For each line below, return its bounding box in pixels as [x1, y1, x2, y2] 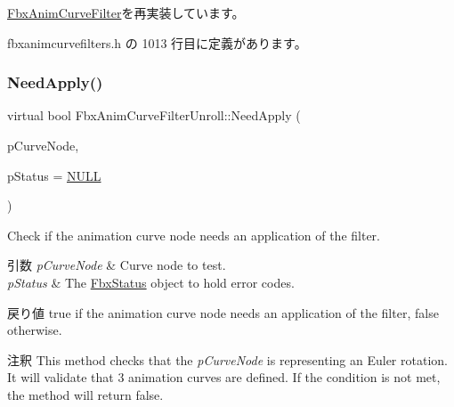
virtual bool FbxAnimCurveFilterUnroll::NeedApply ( [7, 106, 301, 125]
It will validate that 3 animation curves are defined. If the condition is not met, [7, 368, 441, 387]
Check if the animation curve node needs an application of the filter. [7, 225, 381, 244]
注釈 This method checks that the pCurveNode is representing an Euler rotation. [7, 350, 448, 369]
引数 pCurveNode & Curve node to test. [7, 256, 226, 274]
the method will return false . [7, 385, 164, 403]
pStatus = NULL [7, 166, 101, 184]
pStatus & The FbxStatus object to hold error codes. [7, 273, 295, 291]
